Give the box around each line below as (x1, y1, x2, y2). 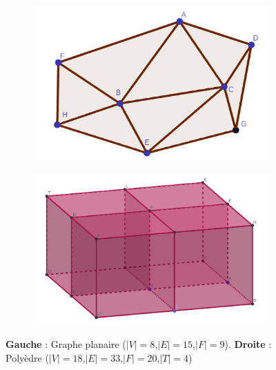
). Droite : (224, 337, 272, 351)
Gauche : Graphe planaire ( (6, 337, 126, 351)
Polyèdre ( (6, 350, 49, 364)
